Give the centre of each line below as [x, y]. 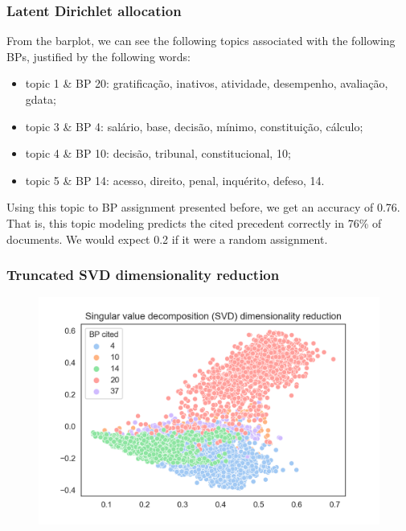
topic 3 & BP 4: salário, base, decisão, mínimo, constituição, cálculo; [194, 126]
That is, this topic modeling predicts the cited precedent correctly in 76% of [194, 222]
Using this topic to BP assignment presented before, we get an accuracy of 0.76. [203, 207]
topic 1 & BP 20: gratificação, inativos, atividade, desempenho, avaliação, [207, 83]
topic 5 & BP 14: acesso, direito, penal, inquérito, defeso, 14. [175, 180]
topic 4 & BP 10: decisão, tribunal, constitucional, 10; [158, 153]
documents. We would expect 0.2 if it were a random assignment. [167, 239]
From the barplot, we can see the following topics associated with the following [201, 41]
